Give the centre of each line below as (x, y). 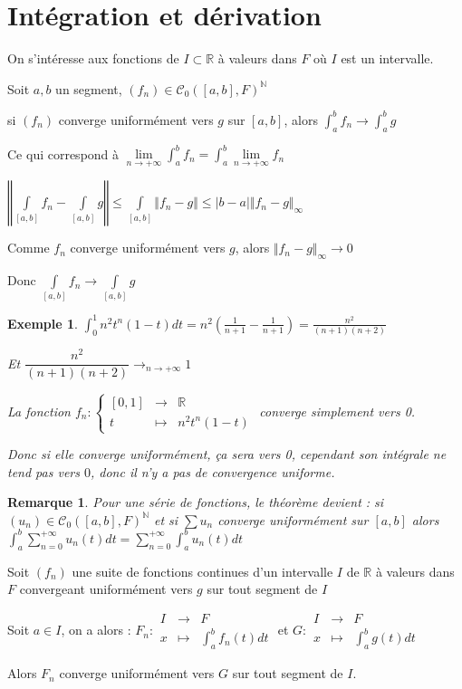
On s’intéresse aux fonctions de (93, 58)
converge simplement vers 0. (337, 411)
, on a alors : (96, 630)
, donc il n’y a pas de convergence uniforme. (212, 471)
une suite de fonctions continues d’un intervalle (202, 571)
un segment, (89, 88)
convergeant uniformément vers (106, 589)
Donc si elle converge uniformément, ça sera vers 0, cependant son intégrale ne (227, 454)
